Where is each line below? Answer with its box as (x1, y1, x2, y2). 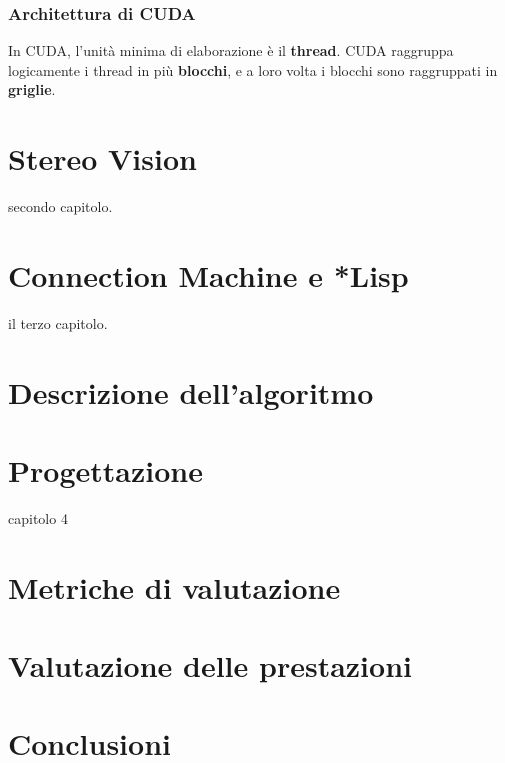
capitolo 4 (8, 507, 68, 528)
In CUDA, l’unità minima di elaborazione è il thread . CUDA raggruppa (8, 40, 454, 61)
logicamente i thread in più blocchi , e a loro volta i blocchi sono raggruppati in (8, 59, 498, 80)
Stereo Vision (8, 138, 197, 179)
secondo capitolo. (8, 196, 113, 217)
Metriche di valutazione (8, 566, 341, 607)
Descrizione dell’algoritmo (8, 371, 374, 412)
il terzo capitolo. (8, 312, 108, 333)
